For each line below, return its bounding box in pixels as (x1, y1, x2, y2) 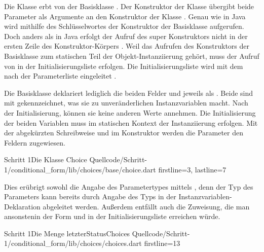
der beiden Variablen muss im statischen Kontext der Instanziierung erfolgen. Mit (4, 117, 258, 128)
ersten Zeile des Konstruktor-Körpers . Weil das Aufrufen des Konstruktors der (4, 41, 249, 51)
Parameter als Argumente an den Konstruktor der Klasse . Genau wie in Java (4, 11, 246, 21)
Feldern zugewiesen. (4, 137, 65, 148)
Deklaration (4, 201, 41, 211)
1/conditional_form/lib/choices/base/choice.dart (4, 164, 156, 174)
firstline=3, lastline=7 (158, 164, 227, 174)
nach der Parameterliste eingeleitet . (4, 70, 117, 81)
